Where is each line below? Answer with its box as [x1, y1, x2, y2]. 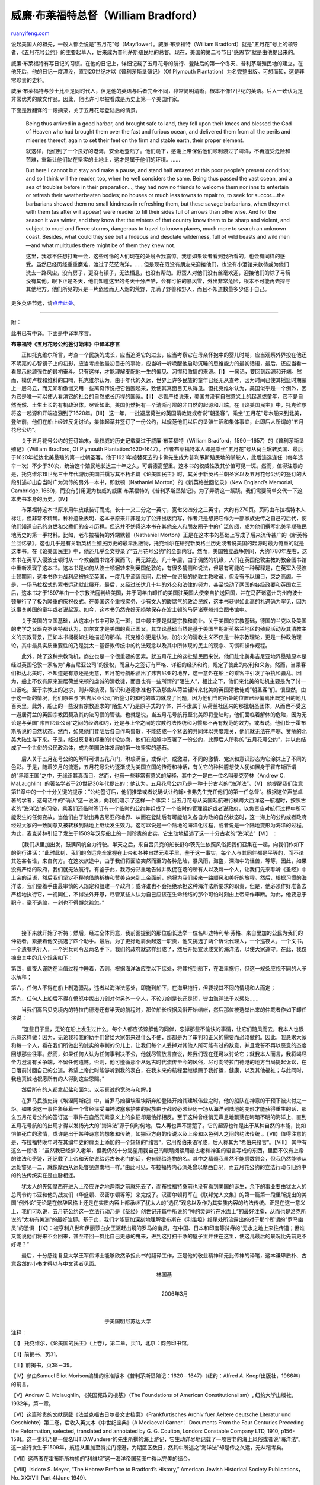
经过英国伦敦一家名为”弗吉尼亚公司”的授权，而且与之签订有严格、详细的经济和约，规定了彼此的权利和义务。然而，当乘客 [11, 661, 306, 668]
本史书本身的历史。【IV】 [11, 495, 71, 503]
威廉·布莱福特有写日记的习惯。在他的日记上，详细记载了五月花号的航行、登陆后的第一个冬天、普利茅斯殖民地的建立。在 [11, 59, 303, 67]
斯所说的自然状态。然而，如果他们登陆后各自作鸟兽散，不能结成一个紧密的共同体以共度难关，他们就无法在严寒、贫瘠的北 [11, 728, 307, 735]
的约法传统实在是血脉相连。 [11, 1172, 79, 1179]
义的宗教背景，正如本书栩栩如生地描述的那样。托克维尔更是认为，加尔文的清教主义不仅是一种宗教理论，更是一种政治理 [11, 633, 302, 641]
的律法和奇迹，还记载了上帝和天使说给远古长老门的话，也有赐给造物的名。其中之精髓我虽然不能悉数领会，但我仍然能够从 [11, 1155, 307, 1162]
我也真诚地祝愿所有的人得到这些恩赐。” [11, 1075, 105, 1082]
